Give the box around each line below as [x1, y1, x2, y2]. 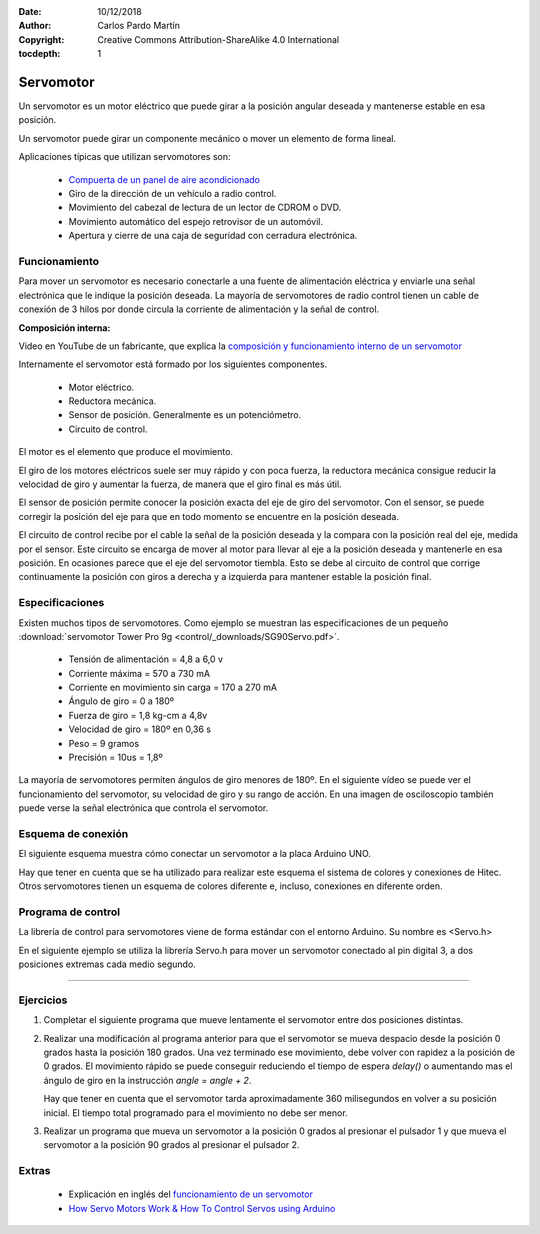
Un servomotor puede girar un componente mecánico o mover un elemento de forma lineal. [18, 132, 397, 144]
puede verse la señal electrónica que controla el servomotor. [18, 802, 269, 814]
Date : [18, 6, 42, 17]
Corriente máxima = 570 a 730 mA [68, 667, 210, 679]
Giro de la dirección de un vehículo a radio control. [68, 188, 277, 200]
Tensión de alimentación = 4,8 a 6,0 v [68, 653, 224, 665]
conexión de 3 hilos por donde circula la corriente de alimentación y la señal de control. [18, 303, 380, 315]
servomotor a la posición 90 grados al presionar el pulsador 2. [43, 1139, 300, 1151]
